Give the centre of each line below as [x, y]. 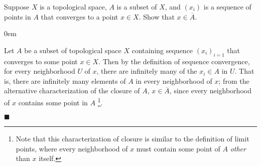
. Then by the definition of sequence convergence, [174, 61]
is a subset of [137, 7]
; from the [234, 80]
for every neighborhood [40, 71]
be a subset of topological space [73, 50]
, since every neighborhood [210, 91]
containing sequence [162, 50]
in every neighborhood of [174, 80]
